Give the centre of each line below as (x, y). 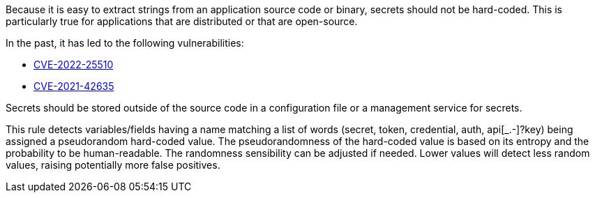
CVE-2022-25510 (74, 64)
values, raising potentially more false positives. (113, 165)
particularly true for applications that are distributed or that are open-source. (182, 21)
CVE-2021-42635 (74, 86)
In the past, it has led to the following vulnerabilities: (125, 43)
